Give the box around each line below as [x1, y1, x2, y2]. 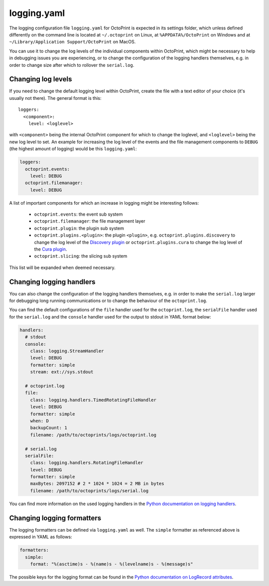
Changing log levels [9, 75, 72, 83]
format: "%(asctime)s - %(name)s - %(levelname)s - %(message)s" [30, 561, 193, 567]
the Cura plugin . [34, 246, 67, 252]
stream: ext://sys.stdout [30, 369, 94, 375]
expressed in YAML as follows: [9, 534, 72, 540]
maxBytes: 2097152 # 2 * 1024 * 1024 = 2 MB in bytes [30, 481, 164, 487]
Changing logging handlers [9, 278, 96, 286]
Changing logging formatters [9, 514, 102, 522]
